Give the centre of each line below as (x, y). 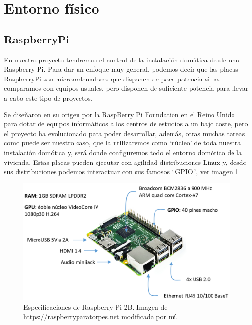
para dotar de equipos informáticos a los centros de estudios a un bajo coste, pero (126, 124)
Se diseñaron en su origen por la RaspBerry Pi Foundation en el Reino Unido (119, 114)
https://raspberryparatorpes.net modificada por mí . (101, 316)
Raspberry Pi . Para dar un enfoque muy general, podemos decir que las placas (121, 69)
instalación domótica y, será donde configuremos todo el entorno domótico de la (123, 152)
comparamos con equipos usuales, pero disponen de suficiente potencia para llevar (126, 88)
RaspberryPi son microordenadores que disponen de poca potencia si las (112, 78)
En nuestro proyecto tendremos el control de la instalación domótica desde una (122, 59)
